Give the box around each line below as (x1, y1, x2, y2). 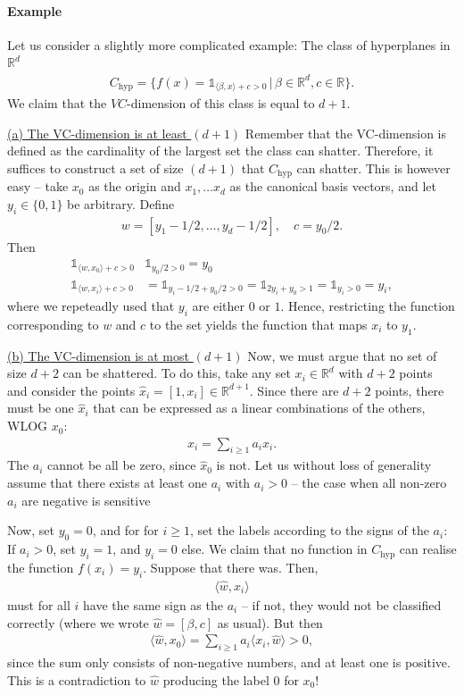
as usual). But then (217, 613, 323, 632)
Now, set (7, 521, 54, 540)
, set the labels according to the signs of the (190, 521, 429, 540)
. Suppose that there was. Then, (143, 557, 319, 576)
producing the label (162, 670, 269, 689)
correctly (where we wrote (7, 613, 149, 632)
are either (192, 297, 244, 315)
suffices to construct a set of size (7, 158, 184, 177)
